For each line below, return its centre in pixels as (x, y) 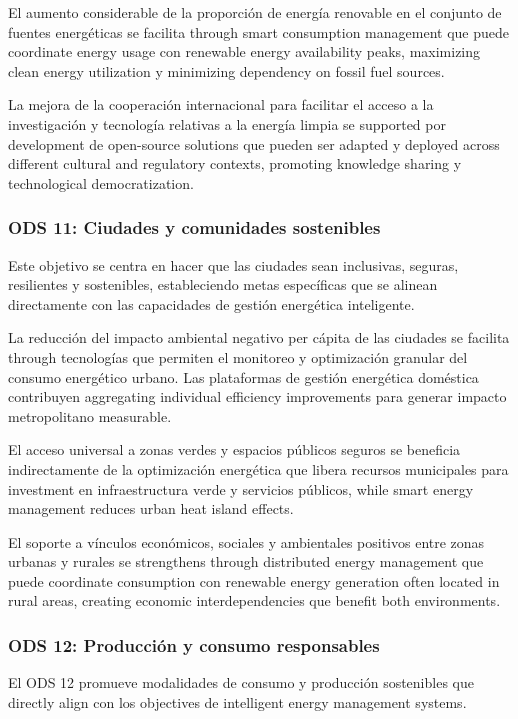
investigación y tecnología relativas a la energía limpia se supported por (227, 123)
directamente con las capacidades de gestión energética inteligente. (211, 303)
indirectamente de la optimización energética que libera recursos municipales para (258, 468)
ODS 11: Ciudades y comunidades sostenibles (194, 227)
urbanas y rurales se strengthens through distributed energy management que (246, 561)
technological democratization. (101, 182)
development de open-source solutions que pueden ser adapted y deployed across (254, 143)
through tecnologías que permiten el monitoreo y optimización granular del (238, 356)
